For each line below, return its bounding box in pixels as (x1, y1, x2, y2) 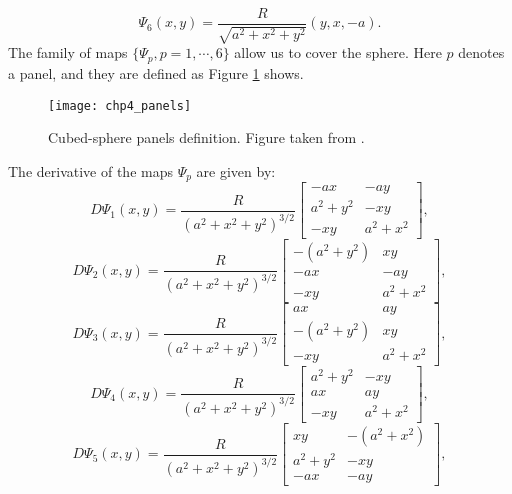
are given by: (196, 160, 276, 181)
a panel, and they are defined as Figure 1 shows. (8, 62, 304, 83)
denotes (458, 42, 505, 63)
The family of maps (8, 42, 128, 63)
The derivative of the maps (8, 160, 173, 181)
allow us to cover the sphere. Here (234, 42, 442, 63)
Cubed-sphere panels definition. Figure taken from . (48, 127, 365, 148)
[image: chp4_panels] (48, 98, 192, 113)
